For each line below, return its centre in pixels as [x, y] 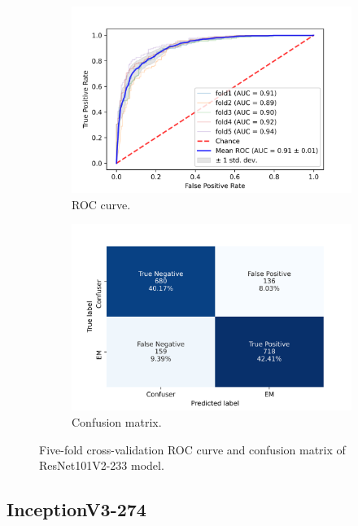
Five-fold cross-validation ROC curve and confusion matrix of [192, 449]
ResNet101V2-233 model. [102, 465]
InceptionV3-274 [76, 509]
